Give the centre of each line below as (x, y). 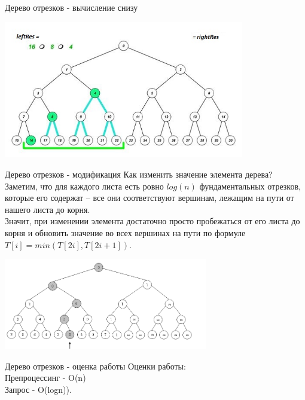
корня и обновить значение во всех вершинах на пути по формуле (125, 232)
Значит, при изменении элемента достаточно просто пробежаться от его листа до (152, 221)
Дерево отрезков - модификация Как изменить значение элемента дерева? (139, 174)
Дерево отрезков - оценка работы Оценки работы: (95, 366)
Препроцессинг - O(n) (45, 378)
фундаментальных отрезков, (250, 186)
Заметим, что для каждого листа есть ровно (84, 186)
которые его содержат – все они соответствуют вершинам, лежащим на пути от (150, 198)
